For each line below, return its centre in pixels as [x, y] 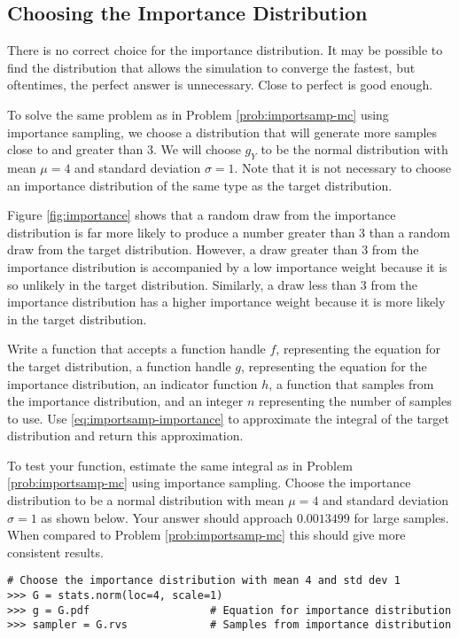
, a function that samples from [351, 383]
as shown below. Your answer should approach [167, 517]
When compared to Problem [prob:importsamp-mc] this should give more [206, 535]
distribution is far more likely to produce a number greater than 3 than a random [229, 232]
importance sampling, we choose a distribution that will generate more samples [222, 132]
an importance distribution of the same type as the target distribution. [200, 185]
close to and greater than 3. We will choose [124, 149]
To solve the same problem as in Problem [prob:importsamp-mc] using [198, 114]
